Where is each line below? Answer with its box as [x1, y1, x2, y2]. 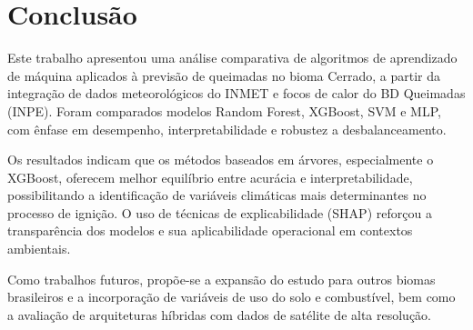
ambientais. [7, 239, 71, 258]
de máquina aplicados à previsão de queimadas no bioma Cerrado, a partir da [7, 65, 441, 85]
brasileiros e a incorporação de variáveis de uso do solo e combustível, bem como [7, 287, 456, 306]
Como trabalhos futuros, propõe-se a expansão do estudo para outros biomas [7, 269, 436, 288]
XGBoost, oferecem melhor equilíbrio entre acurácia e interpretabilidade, [7, 167, 413, 186]
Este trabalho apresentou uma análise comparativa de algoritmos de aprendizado [7, 48, 458, 67]
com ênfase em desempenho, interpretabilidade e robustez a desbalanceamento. [7, 119, 447, 138]
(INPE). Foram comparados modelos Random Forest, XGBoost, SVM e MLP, [7, 101, 441, 120]
